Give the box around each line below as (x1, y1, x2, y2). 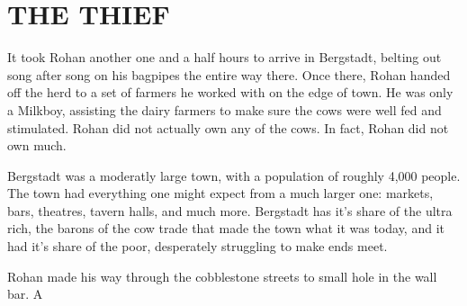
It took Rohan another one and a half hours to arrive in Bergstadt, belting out (7, 48, 442, 67)
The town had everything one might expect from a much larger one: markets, (7, 184, 434, 202)
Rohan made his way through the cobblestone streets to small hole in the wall (7, 266, 437, 285)
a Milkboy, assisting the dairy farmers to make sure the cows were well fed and (7, 100, 442, 119)
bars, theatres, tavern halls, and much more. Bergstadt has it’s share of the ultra (7, 201, 453, 220)
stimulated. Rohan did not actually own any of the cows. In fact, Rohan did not (7, 118, 449, 137)
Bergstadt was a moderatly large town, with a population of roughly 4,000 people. (7, 166, 461, 184)
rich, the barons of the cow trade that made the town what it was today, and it (7, 219, 445, 238)
